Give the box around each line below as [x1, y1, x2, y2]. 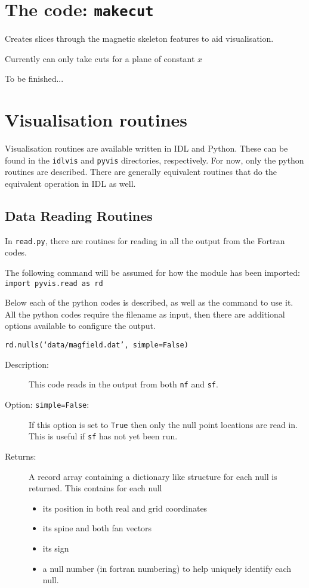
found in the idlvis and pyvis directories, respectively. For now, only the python [5, 153, 304, 166]
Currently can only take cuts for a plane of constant [5, 52, 195, 64]
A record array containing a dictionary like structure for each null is [29, 470, 277, 482]
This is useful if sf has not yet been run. [29, 430, 178, 442]
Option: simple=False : [5, 398, 89, 410]
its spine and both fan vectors [42, 522, 152, 534]
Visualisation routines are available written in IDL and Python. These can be [5, 142, 288, 155]
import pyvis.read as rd [5, 279, 103, 288]
